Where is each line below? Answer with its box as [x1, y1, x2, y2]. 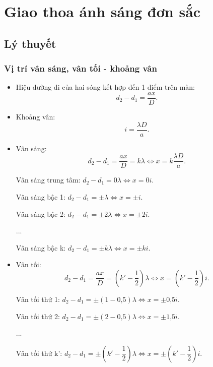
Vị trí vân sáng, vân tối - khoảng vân [4, 62, 157, 75]
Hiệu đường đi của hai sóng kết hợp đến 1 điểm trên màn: [16, 82, 195, 92]
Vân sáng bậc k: [16, 242, 66, 253]
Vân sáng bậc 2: [16, 208, 65, 219]
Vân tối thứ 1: [16, 293, 60, 304]
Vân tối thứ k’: [16, 347, 62, 358]
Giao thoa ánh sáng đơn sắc [4, 1, 201, 22]
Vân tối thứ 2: [16, 311, 60, 321]
